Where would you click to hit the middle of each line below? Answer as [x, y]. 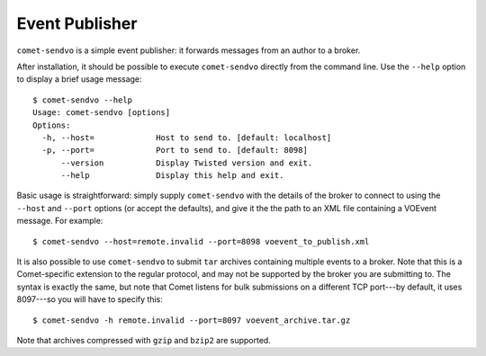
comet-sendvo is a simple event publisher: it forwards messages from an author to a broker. [189, 50]
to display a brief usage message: [80, 79]
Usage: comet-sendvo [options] [102, 113]
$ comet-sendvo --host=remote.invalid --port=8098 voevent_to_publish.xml [201, 241]
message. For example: [60, 221]
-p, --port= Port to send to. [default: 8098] [175, 150]
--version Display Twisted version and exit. [187, 163]
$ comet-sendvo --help [83, 100]
